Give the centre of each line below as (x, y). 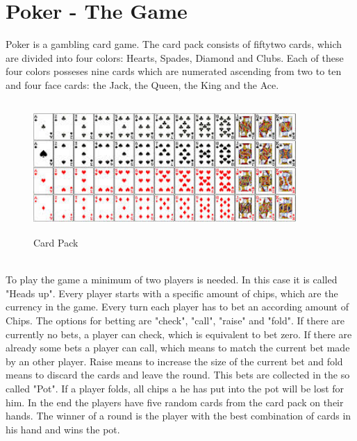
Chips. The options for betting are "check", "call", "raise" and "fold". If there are (175, 321)
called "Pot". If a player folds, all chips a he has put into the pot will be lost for (175, 388)
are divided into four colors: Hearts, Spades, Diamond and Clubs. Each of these (175, 57)
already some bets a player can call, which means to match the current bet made (178, 348)
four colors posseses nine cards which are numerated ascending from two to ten (174, 71)
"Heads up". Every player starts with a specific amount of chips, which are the (172, 293)
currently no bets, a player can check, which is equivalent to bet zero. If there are (179, 334)
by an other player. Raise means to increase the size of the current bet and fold (174, 361)
